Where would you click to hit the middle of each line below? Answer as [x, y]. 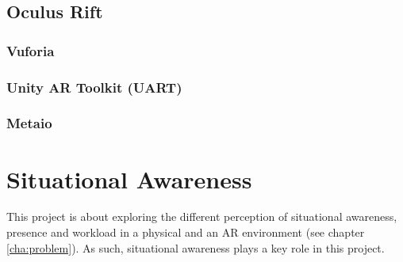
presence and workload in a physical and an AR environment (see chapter [186, 232]
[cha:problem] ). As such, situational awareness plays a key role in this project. [196, 247]
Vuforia [31, 50]
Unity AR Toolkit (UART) [94, 87]
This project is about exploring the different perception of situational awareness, [202, 216]
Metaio [29, 123]
